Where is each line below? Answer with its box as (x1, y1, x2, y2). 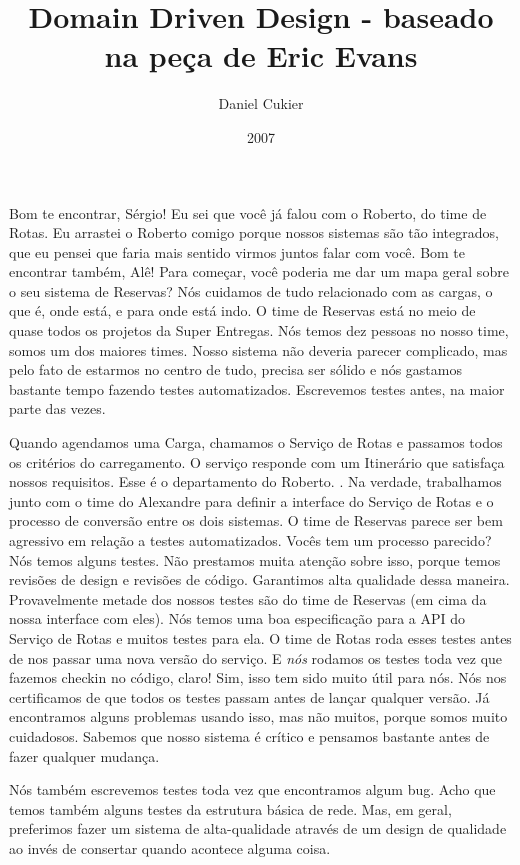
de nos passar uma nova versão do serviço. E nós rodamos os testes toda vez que (9, 647, 503, 668)
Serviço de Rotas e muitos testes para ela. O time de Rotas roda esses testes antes (9, 627, 512, 648)
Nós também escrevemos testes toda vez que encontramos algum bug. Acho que (9, 779, 496, 800)
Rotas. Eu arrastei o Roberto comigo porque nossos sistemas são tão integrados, (9, 222, 499, 243)
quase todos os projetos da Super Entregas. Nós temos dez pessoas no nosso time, (9, 320, 509, 341)
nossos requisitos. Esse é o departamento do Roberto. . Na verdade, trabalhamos (9, 471, 502, 492)
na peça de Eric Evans (104, 35, 418, 76)
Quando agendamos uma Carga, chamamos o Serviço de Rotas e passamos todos (9, 432, 503, 453)
